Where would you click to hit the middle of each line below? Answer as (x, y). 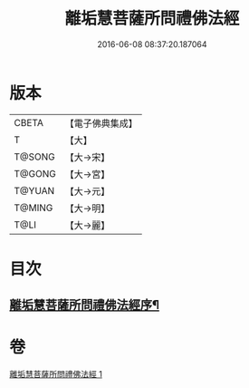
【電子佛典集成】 (101, 123)
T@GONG (35, 173)
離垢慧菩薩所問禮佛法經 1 (56, 374)
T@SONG (35, 157)
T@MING (34, 208)
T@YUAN (34, 190)
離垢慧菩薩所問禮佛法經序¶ (85, 305)
